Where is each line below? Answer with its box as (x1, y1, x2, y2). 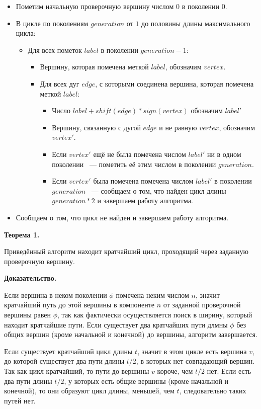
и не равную (159, 122, 197, 132)
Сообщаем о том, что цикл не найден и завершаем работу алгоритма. (16, 212, 229, 222)
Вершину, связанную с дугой (52, 122, 141, 132)
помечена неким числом (116, 289, 189, 300)
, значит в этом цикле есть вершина (137, 346, 247, 356)
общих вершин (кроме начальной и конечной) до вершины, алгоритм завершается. (4, 329, 257, 340)
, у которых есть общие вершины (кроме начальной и (64, 375, 229, 386)
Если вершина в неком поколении (4, 289, 107, 300)
